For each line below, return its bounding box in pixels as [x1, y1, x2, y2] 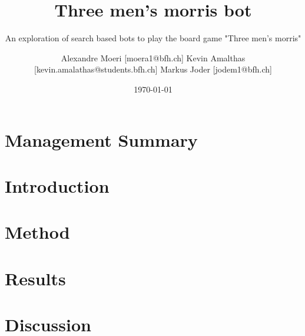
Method [5, 220, 70, 244]
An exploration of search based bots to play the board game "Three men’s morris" [5, 32, 301, 44]
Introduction [5, 173, 110, 197]
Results [5, 266, 66, 290]
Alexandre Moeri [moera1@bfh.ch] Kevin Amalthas [61, 51, 246, 64]
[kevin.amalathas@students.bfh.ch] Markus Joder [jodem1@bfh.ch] [34, 63, 272, 75]
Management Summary [5, 127, 198, 151]
